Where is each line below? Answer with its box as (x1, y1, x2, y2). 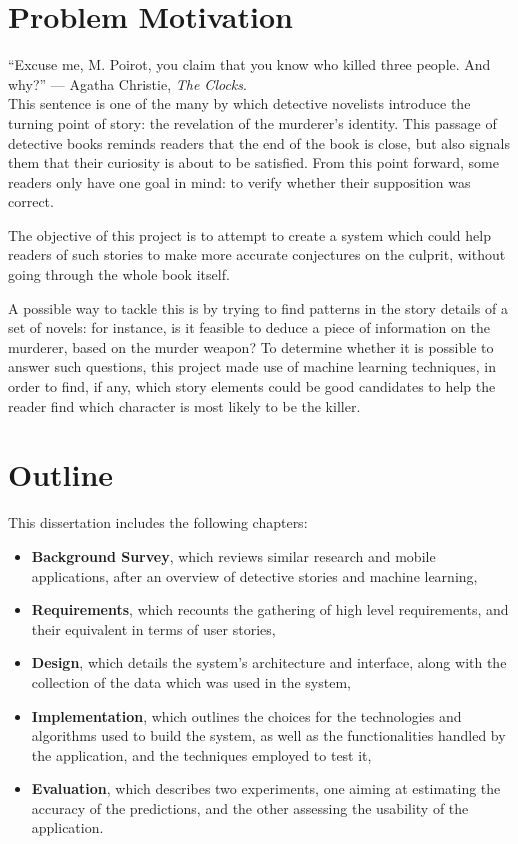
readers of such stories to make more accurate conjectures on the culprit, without (8, 244, 506, 265)
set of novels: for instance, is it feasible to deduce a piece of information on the (8, 317, 490, 338)
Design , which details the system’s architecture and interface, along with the (31, 652, 507, 673)
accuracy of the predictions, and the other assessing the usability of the (31, 797, 469, 818)
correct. (8, 191, 54, 212)
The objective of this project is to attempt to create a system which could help (8, 224, 491, 245)
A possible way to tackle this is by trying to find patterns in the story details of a (8, 297, 508, 318)
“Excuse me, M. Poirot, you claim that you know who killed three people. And (8, 54, 491, 75)
